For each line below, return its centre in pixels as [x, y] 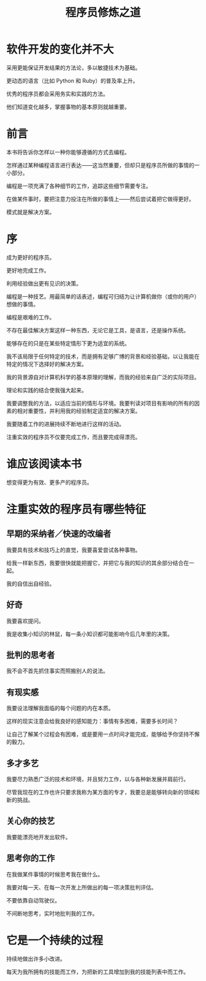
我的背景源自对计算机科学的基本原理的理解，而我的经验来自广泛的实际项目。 [103, 377]
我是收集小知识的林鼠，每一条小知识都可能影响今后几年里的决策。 [90, 634]
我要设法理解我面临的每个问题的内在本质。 [60, 708]
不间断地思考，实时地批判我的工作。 [52, 913]
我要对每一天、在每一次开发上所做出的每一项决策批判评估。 [82, 887]
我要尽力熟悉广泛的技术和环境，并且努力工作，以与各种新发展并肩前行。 [97, 779]
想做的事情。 [22, 304]
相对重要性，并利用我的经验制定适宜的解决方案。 [79, 411]
